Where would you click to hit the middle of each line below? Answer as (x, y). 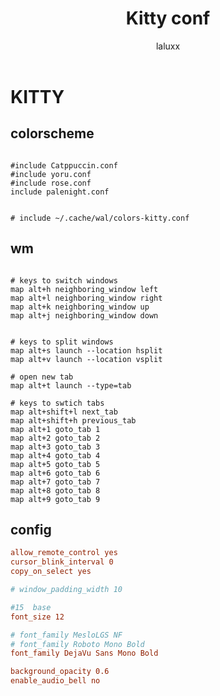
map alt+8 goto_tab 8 (55, 490)
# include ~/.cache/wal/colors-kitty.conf (100, 218)
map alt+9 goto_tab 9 (55, 499)
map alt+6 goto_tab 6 (55, 473)
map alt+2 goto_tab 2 (55, 438)
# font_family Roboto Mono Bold (77, 644)
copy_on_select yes (51, 572)
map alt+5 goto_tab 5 (55, 464)
